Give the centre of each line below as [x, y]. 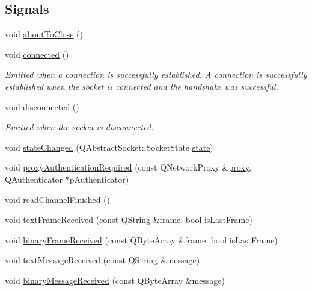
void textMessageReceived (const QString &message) [102, 260]
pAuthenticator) [99, 179]
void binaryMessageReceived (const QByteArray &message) [115, 280]
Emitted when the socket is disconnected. [79, 127]
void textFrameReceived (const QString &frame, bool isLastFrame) [129, 220]
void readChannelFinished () [57, 199]
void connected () [37, 54]
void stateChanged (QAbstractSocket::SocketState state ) [109, 147]
